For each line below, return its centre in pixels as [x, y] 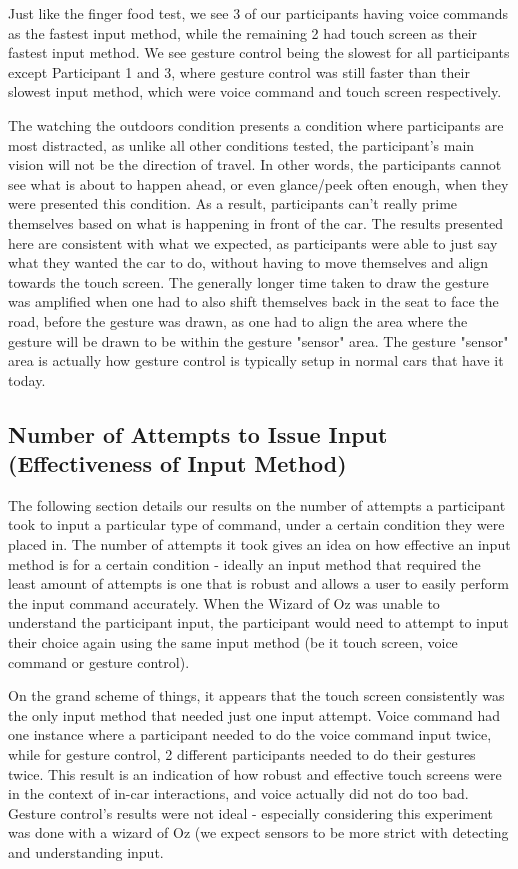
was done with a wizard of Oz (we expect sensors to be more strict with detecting [258, 832]
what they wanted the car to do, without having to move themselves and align [248, 262]
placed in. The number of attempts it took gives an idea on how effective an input [259, 544]
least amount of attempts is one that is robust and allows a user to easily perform [258, 583]
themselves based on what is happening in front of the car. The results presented [255, 222]
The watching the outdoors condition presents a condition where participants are [256, 124]
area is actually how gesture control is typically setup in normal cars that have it [256, 360]
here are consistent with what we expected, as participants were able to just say [253, 242]
